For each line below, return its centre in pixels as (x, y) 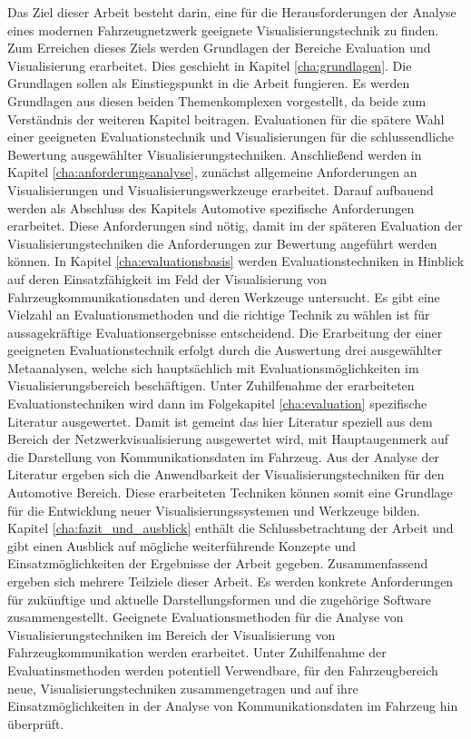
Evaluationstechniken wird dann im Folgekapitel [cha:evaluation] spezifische (217, 404)
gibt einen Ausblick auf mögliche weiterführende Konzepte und (182, 545)
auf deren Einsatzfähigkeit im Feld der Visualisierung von (167, 278)
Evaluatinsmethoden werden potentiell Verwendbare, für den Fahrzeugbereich (223, 670)
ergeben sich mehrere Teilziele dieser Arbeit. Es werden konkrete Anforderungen (231, 581)
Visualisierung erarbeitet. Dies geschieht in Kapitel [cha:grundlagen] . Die (210, 65)
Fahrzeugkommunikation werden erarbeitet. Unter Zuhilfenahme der (197, 652)
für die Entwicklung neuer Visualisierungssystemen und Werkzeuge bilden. (214, 510)
